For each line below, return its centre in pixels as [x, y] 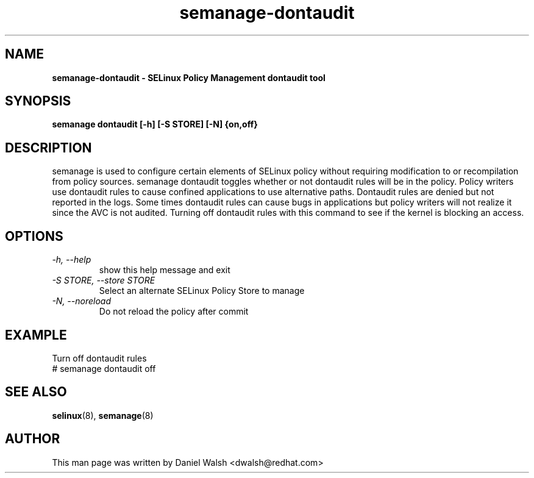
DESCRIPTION [48, 148]
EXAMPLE [36, 335]
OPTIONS [34, 236]
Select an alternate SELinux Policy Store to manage [202, 291]
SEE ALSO [36, 392]
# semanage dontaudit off [104, 368]
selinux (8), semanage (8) [103, 415]
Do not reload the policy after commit [174, 312]
